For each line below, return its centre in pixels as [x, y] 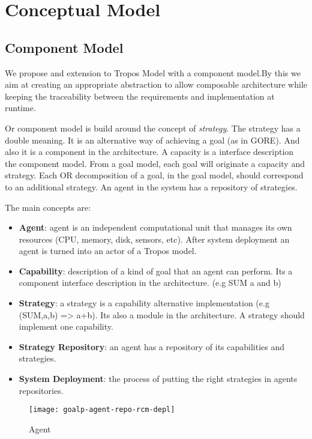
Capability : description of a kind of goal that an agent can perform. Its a [156, 271]
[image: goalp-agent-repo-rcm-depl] [102, 410]
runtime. [20, 108]
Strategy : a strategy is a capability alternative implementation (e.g [144, 303]
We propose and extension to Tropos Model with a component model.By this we [153, 72]
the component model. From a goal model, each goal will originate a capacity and [155, 163]
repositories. [41, 390]
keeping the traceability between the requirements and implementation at [140, 96]
